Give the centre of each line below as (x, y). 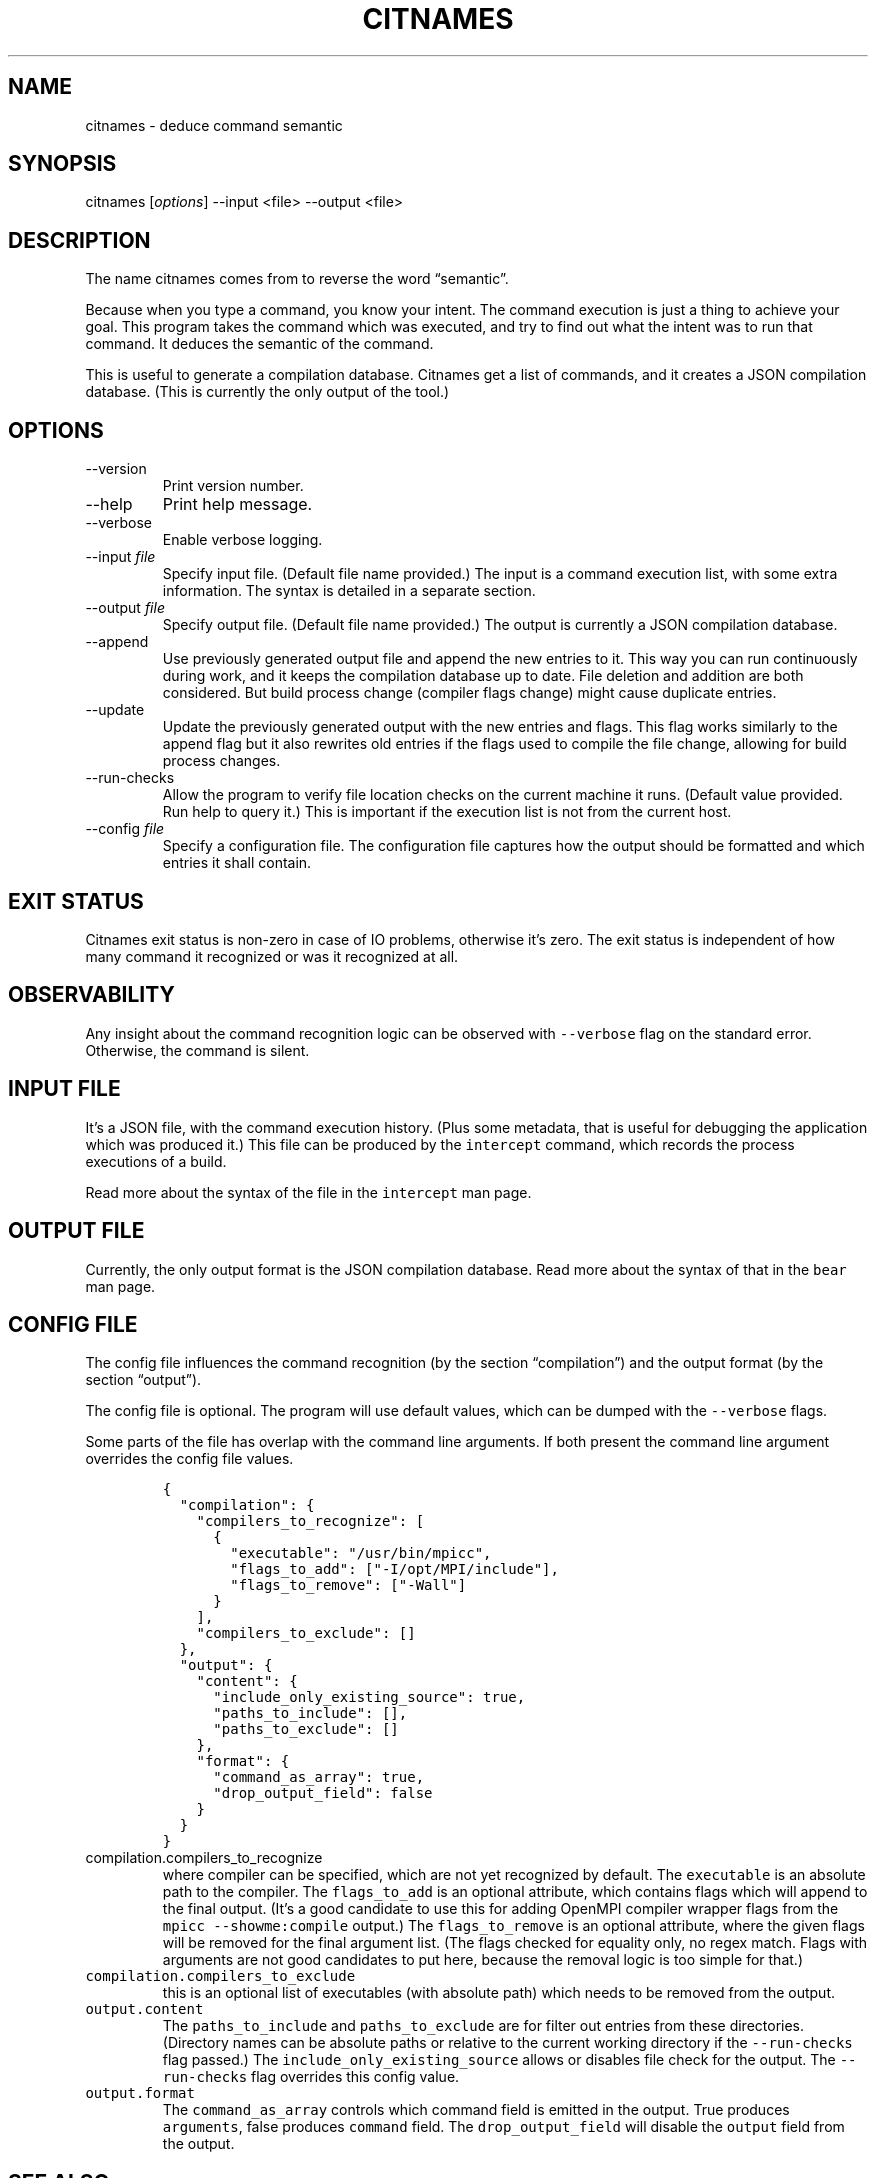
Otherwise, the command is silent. (197, 1050)
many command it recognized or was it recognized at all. (272, 956)
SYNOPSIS (62, 164)
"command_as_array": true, (319, 1777)
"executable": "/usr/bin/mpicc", (361, 1553)
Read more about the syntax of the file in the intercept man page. (308, 1192)
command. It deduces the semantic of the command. (259, 344)
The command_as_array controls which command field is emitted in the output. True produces (476, 2110)
